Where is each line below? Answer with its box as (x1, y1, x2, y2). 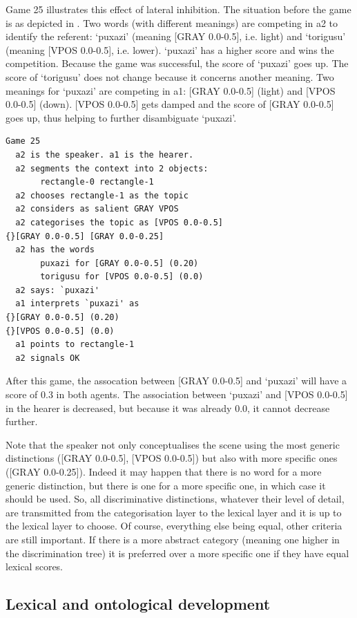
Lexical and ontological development (6, 593, 271, 615)
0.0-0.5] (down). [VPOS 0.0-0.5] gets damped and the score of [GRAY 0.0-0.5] (6, 97, 334, 111)
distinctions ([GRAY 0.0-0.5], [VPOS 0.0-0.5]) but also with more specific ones (6, 451, 338, 465)
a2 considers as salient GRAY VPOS (15, 204, 179, 214)
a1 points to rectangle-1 (15, 339, 135, 350)
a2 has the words (15, 245, 95, 255)
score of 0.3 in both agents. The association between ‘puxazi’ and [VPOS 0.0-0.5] (6, 387, 348, 402)
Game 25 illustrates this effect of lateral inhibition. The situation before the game (6, 2, 351, 16)
